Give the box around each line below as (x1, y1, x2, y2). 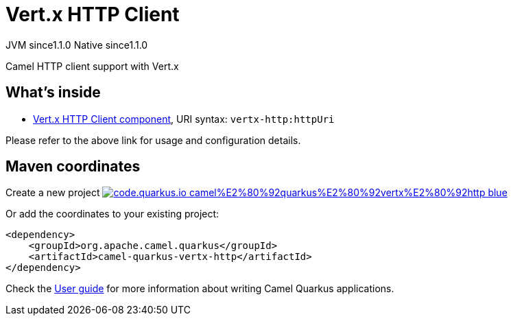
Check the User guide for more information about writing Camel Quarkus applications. (5, 283, 394, 295)
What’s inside (5, 84, 101, 102)
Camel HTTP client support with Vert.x (5, 60, 179, 72)
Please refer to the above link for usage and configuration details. (5, 134, 301, 146)
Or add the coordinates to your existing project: (5, 208, 219, 220)
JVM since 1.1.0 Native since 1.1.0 (5, 38, 148, 51)
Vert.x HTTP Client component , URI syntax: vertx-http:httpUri (33, 112, 335, 125)
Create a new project (5, 187, 100, 199)
